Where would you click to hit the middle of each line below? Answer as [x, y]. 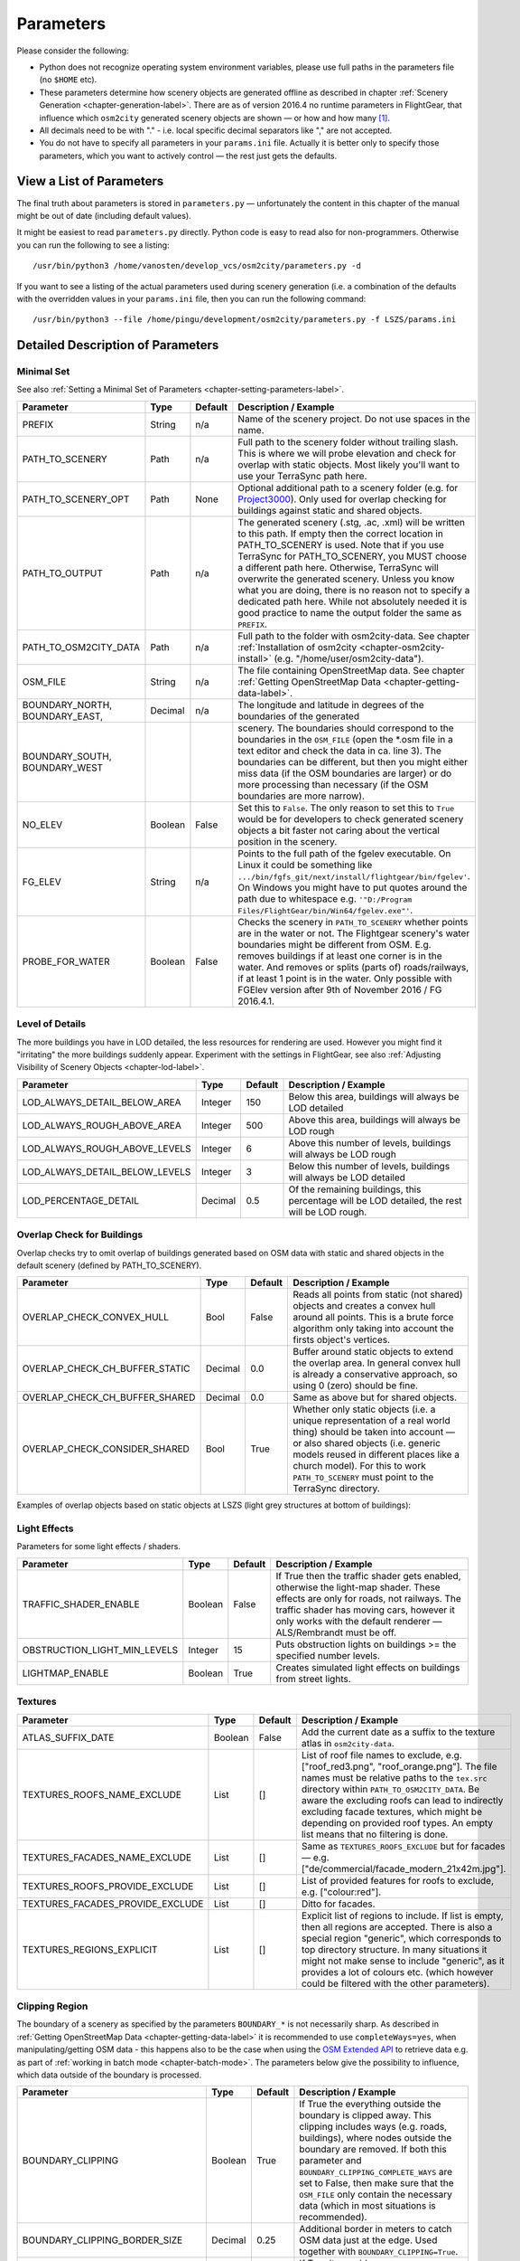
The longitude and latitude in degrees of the [331, 705]
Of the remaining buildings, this [355, 1189]
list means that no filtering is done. [375, 1834]
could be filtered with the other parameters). [395, 1983]
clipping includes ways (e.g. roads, [373, 2127]
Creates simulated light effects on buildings [368, 1667]
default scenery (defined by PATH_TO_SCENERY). [109, 1265]
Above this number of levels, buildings [370, 1142]
